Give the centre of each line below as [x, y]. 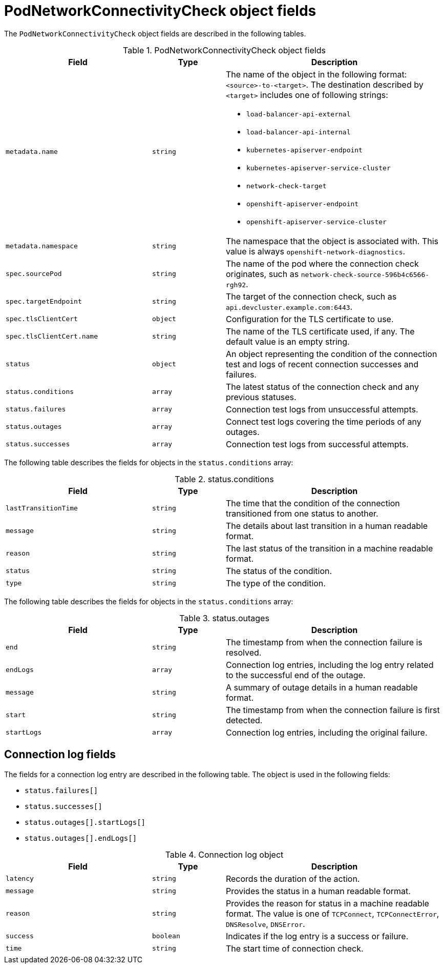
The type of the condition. [276, 583]
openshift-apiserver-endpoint [302, 204]
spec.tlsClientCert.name [52, 337]
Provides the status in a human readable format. [318, 891]
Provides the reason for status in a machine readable [327, 903]
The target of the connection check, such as [311, 296]
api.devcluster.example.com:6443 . [289, 307]
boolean [166, 936]
